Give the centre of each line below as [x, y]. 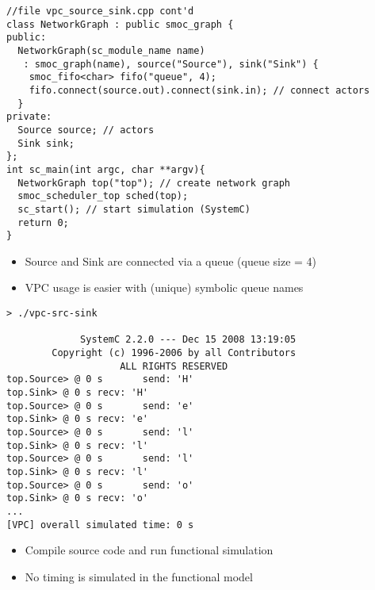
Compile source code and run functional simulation [149, 550]
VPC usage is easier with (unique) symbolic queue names [164, 287]
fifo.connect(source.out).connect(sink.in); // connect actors [199, 90]
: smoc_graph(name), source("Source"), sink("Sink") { [171, 64]
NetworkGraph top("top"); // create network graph [154, 183]
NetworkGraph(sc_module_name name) [111, 50]
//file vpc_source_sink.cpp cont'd [100, 11]
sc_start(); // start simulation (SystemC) [134, 209]
